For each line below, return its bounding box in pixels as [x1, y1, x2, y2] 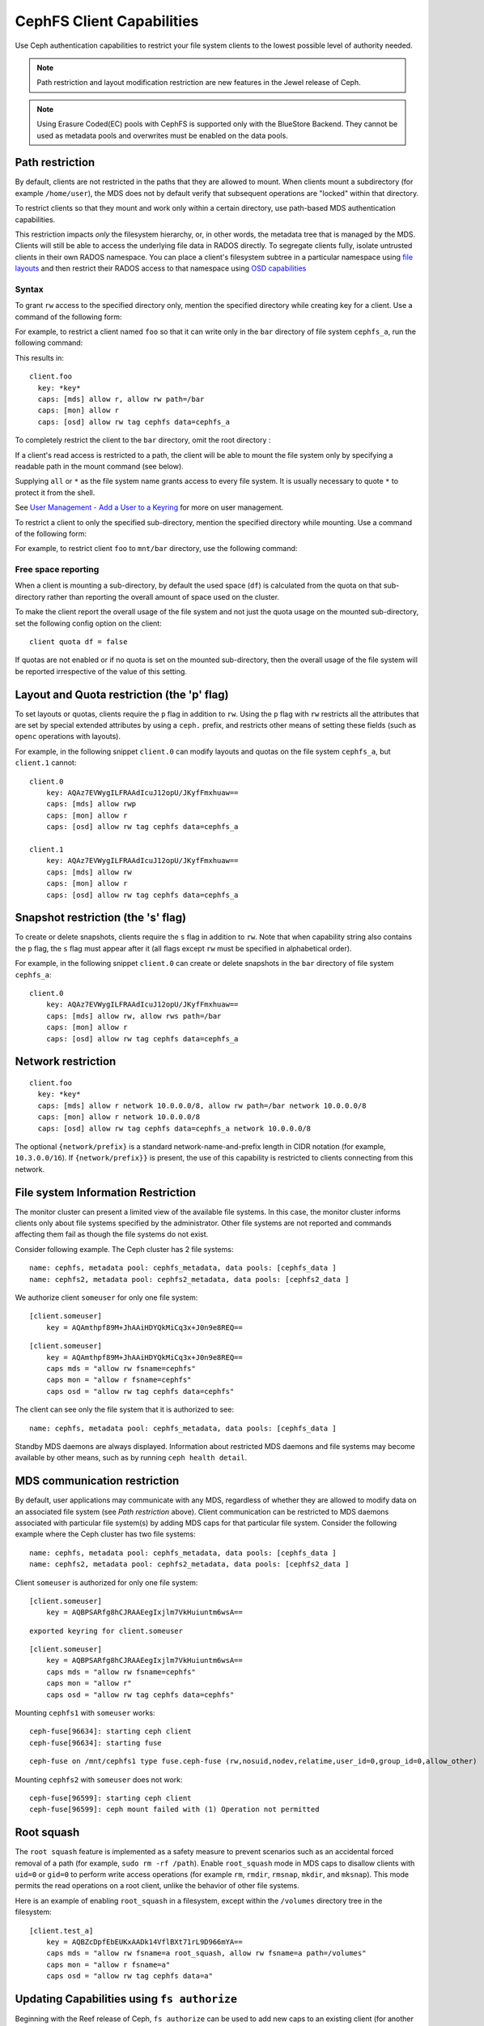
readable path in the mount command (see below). [15, 461, 184, 471]
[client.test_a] [29, 1926, 94, 1935]
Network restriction [15, 1054, 117, 1069]
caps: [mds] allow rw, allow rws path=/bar [45, 1011, 222, 1020]
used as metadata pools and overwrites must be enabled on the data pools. [36, 130, 289, 140]
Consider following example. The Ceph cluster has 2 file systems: [15, 1244, 234, 1254]
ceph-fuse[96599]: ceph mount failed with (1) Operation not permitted [29, 1805, 320, 1814]
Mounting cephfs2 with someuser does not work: [15, 1775, 183, 1785]
